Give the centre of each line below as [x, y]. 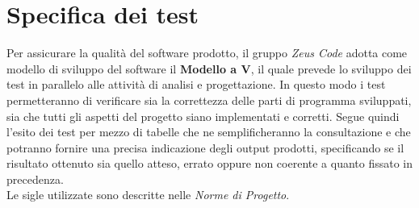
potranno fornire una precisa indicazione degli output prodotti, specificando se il [205, 147]
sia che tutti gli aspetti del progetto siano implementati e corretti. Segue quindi [203, 116]
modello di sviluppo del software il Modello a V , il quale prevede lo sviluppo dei [209, 68]
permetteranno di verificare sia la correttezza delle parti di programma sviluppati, [209, 100]
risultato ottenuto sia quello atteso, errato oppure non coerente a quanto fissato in [210, 163]
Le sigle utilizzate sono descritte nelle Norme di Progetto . [148, 195]
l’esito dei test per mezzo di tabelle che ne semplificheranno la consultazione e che [209, 132]
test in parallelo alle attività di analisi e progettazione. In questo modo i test [196, 84]
